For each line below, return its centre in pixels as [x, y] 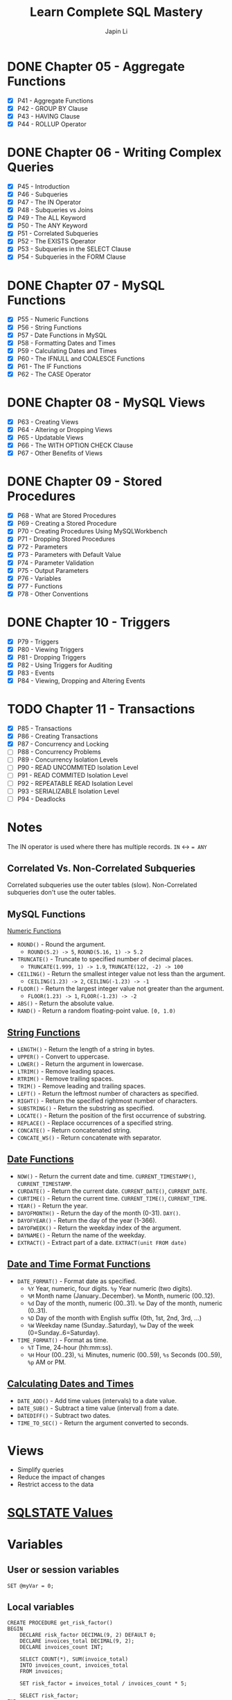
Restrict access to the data [55, 1484]
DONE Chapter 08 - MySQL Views [106, 403]
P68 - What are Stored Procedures [66, 516]
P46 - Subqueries [42, 194]
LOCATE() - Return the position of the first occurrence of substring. [111, 1116]
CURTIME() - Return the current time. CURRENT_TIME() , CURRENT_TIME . [112, 1198]
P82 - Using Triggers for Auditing [65, 665]
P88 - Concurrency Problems [59, 752]
